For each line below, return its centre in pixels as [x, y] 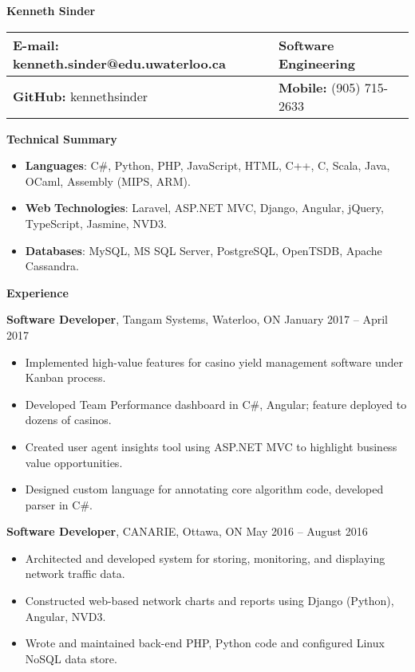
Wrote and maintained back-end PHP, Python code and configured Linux [205, 643]
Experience [38, 292]
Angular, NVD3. [65, 616]
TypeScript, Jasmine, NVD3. [96, 223]
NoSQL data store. [71, 658]
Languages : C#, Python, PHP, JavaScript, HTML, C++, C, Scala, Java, [207, 165]
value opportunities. [74, 462]
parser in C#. [59, 504]
